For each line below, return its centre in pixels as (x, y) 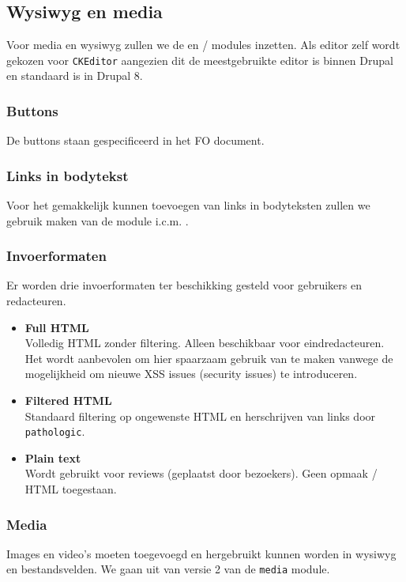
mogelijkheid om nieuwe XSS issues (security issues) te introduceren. (191, 374)
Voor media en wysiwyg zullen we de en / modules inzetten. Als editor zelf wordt (203, 45)
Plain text (53, 457)
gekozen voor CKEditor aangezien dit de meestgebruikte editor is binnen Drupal (200, 60)
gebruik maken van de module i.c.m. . (98, 220)
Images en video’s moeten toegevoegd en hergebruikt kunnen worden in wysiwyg (201, 553)
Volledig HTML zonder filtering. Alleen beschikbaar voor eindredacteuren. (205, 343)
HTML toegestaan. (71, 489)
